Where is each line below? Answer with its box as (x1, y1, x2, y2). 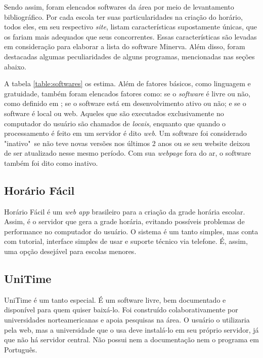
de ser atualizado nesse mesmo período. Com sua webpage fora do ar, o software (4, 148, 251, 158)
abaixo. (4, 61, 26, 71)
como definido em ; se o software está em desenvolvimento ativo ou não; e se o (4, 98, 246, 109)
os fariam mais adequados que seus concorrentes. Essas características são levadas (4, 31, 257, 42)
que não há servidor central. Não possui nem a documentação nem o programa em (4, 334, 259, 345)
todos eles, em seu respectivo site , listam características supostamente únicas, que (4, 21, 257, 32)
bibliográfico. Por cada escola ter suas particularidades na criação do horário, (4, 11, 243, 22)
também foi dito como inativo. (4, 157, 98, 168)
